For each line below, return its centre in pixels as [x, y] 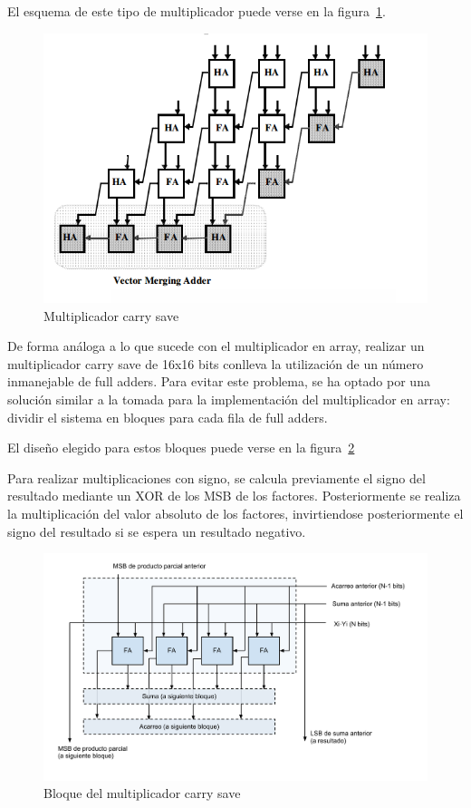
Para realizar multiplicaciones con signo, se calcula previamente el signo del [216, 477]
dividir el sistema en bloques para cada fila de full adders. [168, 417]
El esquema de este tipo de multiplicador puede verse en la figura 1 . [197, 11]
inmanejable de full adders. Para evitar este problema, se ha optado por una [219, 381]
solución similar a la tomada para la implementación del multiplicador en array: [229, 399]
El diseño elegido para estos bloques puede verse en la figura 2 [181, 448]
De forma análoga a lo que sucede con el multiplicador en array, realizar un [216, 346]
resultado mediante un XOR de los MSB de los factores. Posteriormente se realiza [234, 496]
